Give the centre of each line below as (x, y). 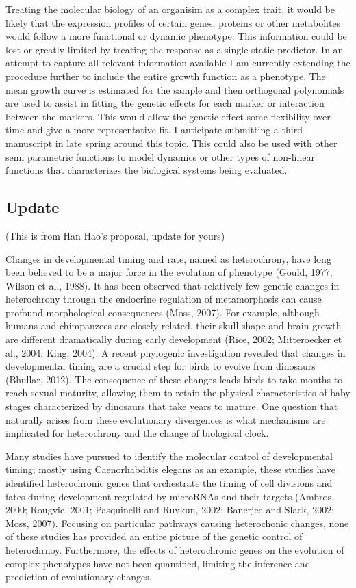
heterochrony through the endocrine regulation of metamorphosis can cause (164, 299)
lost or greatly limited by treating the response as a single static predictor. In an (175, 49)
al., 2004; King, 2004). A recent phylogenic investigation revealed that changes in (176, 352)
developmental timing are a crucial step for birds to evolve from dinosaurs (161, 366)
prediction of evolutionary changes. (79, 577)
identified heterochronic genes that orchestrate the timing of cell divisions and (169, 483)
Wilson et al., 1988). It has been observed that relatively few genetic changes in (173, 285)
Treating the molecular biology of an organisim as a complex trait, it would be (170, 9)
